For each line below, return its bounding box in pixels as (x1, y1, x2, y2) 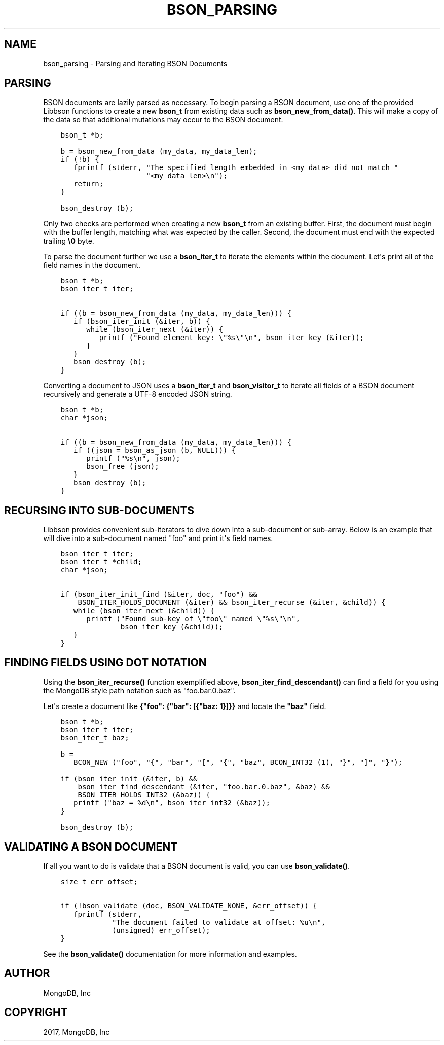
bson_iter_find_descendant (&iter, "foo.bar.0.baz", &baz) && (78, 783, 330, 791)
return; (73, 180, 104, 188)
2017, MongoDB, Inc (43, 1027, 110, 1036)
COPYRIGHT (4, 1006, 68, 1019)
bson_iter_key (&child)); (120, 623, 224, 631)
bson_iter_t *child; (60, 558, 142, 566)
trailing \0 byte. (43, 237, 94, 246)
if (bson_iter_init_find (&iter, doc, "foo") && (60, 590, 257, 599)
